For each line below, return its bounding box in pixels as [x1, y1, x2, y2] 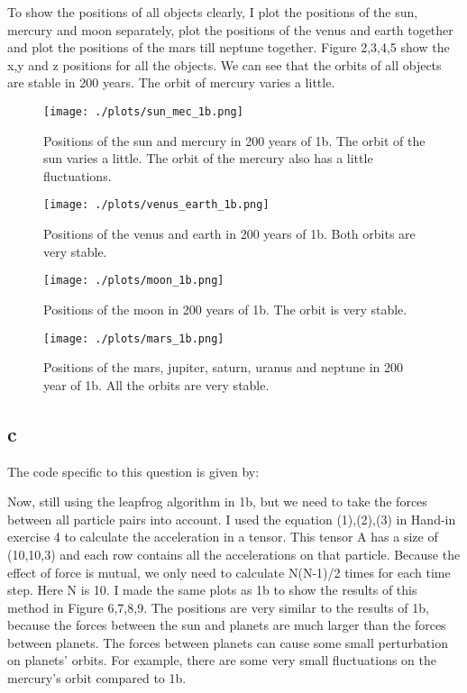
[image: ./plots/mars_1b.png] [43, 332, 224, 345]
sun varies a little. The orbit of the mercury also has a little [43, 149, 373, 168]
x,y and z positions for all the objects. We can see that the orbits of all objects [7, 55, 442, 74]
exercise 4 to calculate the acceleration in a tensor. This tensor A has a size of [7, 527, 438, 546]
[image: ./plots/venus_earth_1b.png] [43, 198, 270, 212]
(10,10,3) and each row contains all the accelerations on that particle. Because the [7, 544, 461, 563]
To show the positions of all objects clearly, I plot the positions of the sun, [7, 3, 418, 21]
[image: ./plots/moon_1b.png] [43, 274, 224, 287]
